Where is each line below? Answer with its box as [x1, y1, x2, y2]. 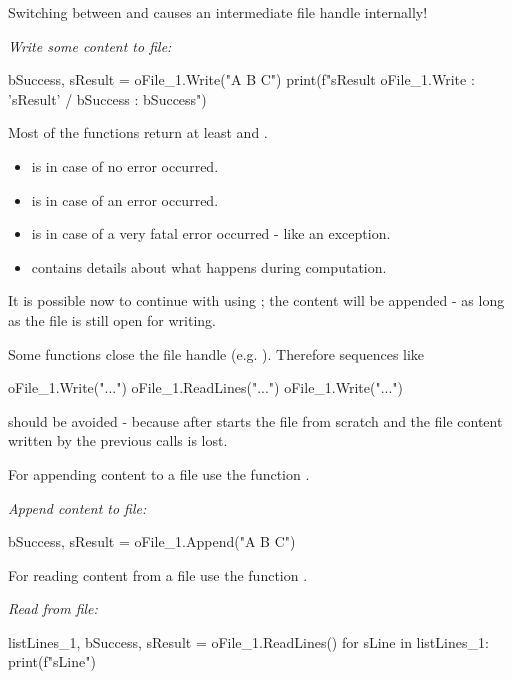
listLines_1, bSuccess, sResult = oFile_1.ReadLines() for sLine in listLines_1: [8, 631, 489, 652]
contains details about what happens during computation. [31, 256, 387, 277]
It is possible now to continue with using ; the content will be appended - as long [8, 290, 505, 311]
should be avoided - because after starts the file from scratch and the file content [8, 410, 503, 431]
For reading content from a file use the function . [8, 564, 308, 585]
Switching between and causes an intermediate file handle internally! [8, 2, 428, 22]
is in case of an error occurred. [31, 189, 219, 210]
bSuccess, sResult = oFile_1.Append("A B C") [8, 531, 296, 552]
